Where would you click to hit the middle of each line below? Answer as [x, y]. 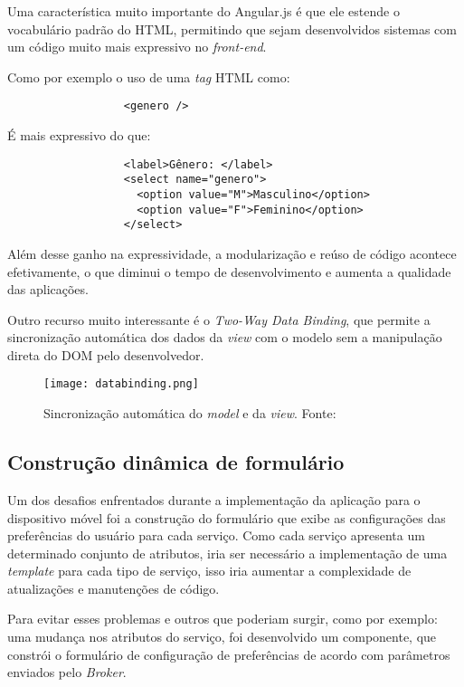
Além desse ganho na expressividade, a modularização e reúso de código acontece [232, 253]
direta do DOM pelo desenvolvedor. [106, 354]
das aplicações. [48, 289]
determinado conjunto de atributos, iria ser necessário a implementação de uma [227, 553]
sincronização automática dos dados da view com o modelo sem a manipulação [225, 337]
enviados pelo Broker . [67, 672]
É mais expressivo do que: [79, 135]
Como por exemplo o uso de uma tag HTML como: [149, 76]
